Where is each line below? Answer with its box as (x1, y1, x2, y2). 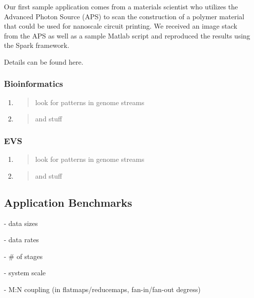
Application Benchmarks (4, 194, 132, 210)
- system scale (4, 267, 46, 278)
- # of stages (4, 251, 43, 261)
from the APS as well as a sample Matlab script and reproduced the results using (4, 30, 251, 40)
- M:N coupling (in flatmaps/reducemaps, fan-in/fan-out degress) (4, 284, 201, 294)
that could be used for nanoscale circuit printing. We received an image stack (4, 21, 237, 31)
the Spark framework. (4, 40, 70, 50)
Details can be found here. (4, 56, 83, 67)
